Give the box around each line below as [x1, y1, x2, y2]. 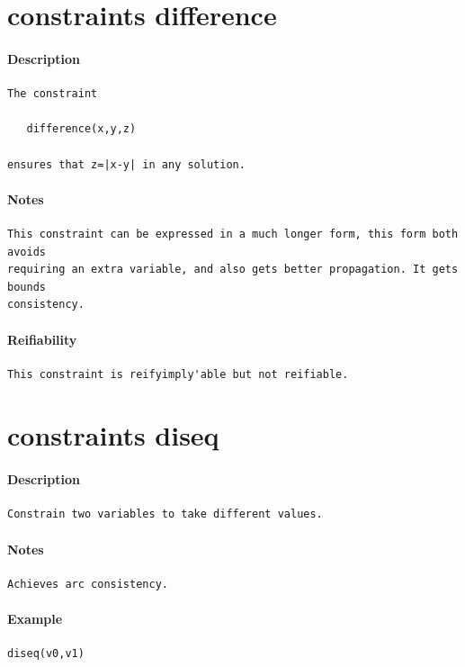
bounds [7, 280, 46, 293]
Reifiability [7, 329, 77, 348]
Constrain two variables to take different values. [7, 508, 323, 521]
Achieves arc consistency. [7, 577, 168, 590]
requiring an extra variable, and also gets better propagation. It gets [7, 263, 459, 276]
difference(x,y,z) [26, 122, 137, 136]
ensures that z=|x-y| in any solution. [7, 158, 246, 171]
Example [7, 609, 63, 628]
